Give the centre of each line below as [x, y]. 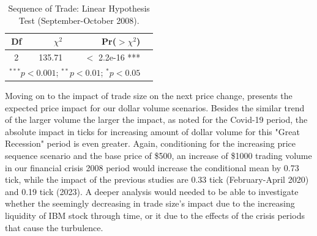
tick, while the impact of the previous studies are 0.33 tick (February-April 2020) [157, 179]
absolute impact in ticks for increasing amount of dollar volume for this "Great [152, 131]
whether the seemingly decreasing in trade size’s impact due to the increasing [150, 203]
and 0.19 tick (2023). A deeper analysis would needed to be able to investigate [152, 191]
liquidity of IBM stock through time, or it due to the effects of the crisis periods [155, 215]
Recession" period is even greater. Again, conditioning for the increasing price [150, 143]
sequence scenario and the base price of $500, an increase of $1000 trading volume [158, 155]
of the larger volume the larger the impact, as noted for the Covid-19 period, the [156, 120]
